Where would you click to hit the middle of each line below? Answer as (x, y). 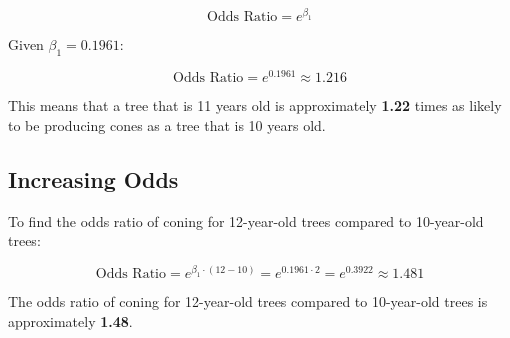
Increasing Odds (93, 178)
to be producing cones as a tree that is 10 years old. (167, 124)
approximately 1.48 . (70, 320)
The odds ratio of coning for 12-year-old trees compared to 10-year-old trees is (248, 301)
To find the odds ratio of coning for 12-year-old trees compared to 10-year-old (246, 220)
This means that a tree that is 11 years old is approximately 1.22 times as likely (255, 105)
